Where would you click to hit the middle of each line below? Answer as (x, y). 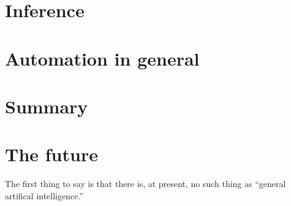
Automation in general (102, 58)
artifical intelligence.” (44, 195)
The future (51, 154)
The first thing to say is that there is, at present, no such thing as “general (145, 184)
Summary (47, 106)
